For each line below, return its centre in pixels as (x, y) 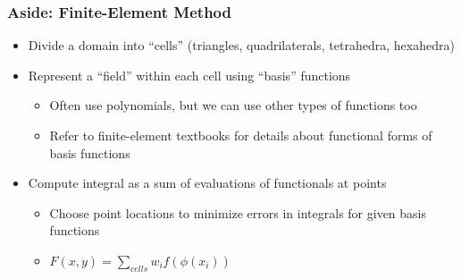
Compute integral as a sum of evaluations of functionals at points (207, 183)
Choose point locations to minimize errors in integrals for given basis (238, 212)
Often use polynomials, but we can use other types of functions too (233, 105)
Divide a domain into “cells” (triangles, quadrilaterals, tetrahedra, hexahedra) (241, 45)
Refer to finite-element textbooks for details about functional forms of (241, 135)
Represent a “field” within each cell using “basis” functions (189, 75)
